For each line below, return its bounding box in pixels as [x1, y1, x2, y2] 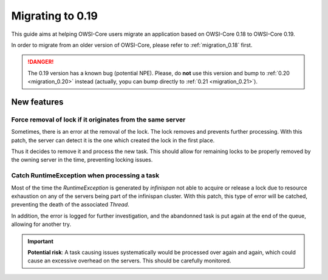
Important [27, 237, 54, 245]
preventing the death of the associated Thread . [11, 201, 130, 208]
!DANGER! [27, 58, 54, 66]
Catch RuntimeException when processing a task [11, 171, 160, 180]
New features [11, 97, 64, 107]
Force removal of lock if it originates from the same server [11, 115, 186, 124]
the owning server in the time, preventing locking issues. [11, 156, 153, 163]
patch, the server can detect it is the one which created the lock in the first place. [11, 137, 215, 144]
